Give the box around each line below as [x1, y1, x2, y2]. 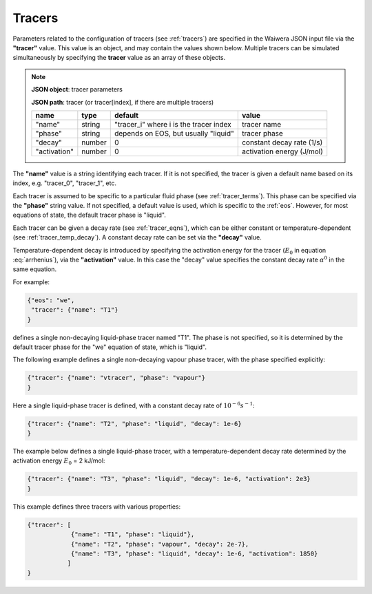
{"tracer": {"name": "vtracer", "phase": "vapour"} [27, 374, 206, 382]
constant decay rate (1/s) [241, 138, 323, 147]
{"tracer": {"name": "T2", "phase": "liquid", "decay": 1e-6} [27, 420, 242, 427]
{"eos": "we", [27, 296, 75, 304]
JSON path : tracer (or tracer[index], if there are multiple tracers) [31, 98, 214, 106]
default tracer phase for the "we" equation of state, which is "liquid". [12, 343, 207, 351]
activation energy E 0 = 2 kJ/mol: [12, 456, 105, 467]
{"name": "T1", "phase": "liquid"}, [70, 531, 195, 538]
